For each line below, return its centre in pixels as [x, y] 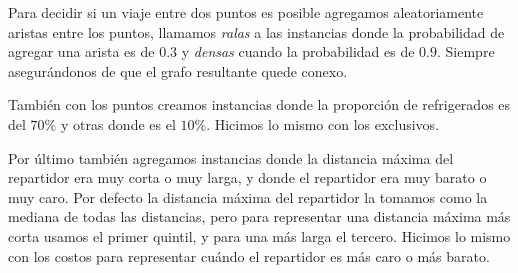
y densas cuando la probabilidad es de [298, 51]
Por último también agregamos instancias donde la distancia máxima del [231, 157]
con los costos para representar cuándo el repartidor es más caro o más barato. [249, 255]
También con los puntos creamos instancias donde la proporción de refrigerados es [259, 104]
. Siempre [466, 51]
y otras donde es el [118, 123]
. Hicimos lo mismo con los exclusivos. [323, 123]
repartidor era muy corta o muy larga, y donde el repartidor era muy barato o [247, 177]
